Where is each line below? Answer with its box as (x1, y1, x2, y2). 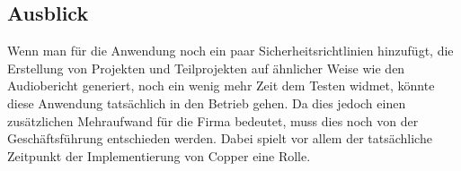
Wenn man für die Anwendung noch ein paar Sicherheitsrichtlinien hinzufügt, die (7, 41, 454, 60)
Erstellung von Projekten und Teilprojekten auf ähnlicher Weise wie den (7, 58, 405, 77)
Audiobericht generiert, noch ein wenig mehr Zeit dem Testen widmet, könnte (7, 76, 435, 95)
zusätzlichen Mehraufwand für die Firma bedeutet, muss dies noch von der (7, 111, 419, 130)
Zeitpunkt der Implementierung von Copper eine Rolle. (7, 146, 311, 165)
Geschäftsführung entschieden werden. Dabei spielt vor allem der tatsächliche (7, 129, 432, 148)
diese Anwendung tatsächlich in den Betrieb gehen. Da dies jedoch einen (7, 93, 406, 112)
